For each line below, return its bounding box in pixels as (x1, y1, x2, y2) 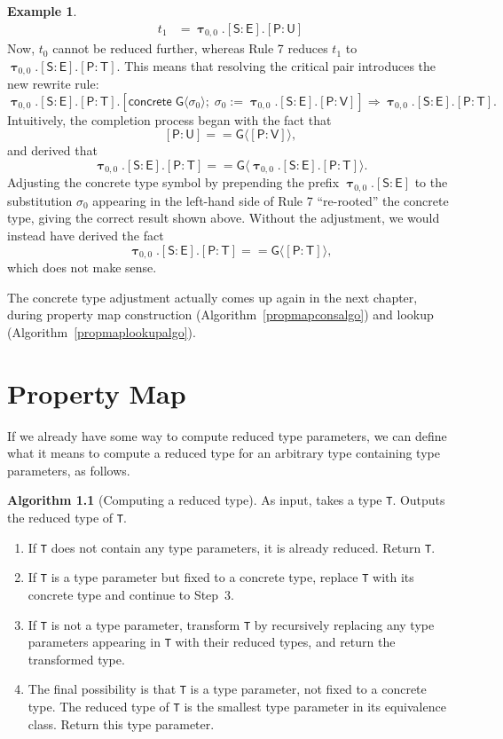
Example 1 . (7, 2, 77, 20)
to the (414, 173, 448, 192)
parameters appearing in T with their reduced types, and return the (28, 633, 396, 651)
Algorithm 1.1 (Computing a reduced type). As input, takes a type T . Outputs (7, 491, 445, 509)
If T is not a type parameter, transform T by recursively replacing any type (28, 615, 435, 633)
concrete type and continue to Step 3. (28, 585, 234, 603)
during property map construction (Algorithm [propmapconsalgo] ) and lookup (7, 305, 434, 324)
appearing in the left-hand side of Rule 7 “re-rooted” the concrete (92, 191, 449, 209)
